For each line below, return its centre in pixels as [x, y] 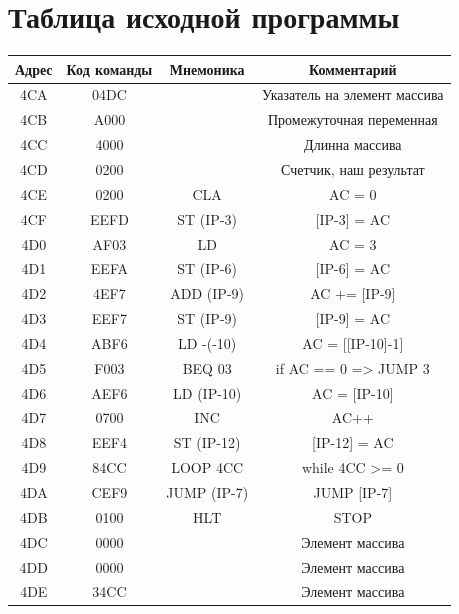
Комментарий [353, 68]
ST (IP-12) [207, 442]
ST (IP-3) [207, 218]
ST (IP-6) [207, 268]
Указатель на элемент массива [353, 94]
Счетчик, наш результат [352, 169]
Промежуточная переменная [353, 119]
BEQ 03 [207, 367]
